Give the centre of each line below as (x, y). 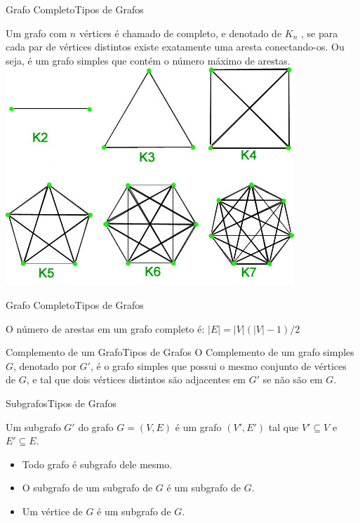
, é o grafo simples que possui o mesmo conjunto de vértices (218, 365)
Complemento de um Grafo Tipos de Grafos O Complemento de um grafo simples (180, 352)
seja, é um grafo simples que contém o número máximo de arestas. (148, 60)
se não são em (293, 379)
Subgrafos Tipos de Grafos (61, 403)
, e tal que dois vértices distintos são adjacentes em (136, 379)
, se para (320, 33)
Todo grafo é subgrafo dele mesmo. (97, 464)
